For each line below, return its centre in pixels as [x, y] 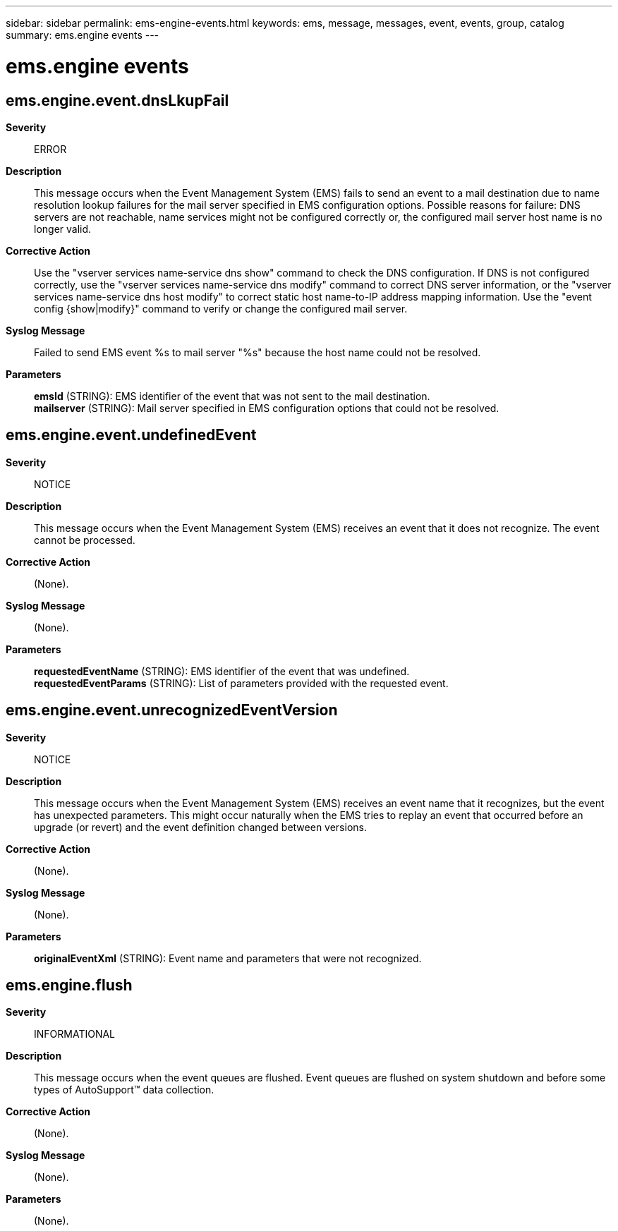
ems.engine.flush [69, 986]
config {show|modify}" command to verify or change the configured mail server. [221, 308]
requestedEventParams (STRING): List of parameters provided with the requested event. [241, 683]
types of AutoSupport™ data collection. [124, 1090]
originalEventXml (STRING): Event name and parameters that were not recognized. [228, 958]
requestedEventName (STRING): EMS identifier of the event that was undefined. [222, 671]
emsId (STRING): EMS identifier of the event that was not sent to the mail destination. [232, 396]
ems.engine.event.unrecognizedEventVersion [172, 710]
